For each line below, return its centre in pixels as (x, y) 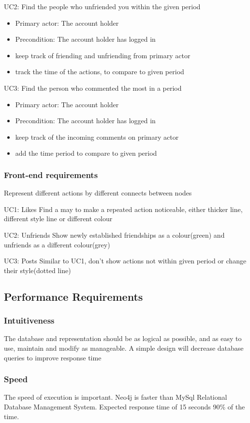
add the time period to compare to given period (86, 153)
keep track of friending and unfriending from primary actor (103, 55)
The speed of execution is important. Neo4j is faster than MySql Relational (116, 397)
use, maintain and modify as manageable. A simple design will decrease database (124, 348)
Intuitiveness (29, 320)
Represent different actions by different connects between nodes (98, 193)
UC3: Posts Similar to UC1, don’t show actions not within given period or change (125, 261)
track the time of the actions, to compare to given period (100, 72)
